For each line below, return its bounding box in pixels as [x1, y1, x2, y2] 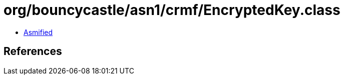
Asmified [24, 27, 53, 36]
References [4, 45, 62, 58]
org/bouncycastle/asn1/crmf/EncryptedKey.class [4, 1, 340, 18]
